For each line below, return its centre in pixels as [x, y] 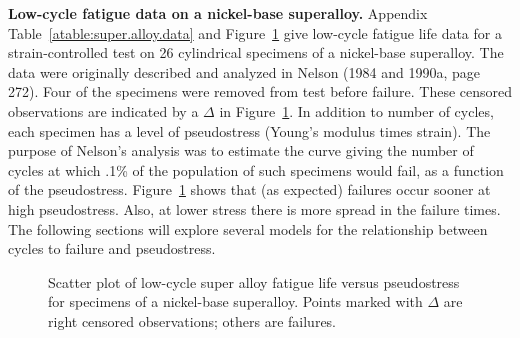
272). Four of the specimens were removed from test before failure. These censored [260, 91]
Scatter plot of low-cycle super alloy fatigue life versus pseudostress [254, 281]
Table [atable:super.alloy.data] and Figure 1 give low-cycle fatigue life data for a [255, 32]
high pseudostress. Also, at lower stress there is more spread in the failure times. [254, 208]
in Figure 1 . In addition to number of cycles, [356, 110]
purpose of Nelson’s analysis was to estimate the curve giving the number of [241, 150]
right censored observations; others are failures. [192, 320]
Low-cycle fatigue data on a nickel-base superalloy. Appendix [218, 13]
